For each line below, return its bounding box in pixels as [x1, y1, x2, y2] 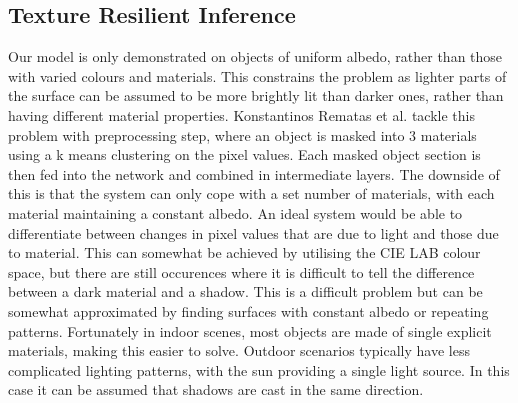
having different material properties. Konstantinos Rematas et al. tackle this [8, 104, 475, 125]
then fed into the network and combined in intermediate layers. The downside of [8, 163, 500, 184]
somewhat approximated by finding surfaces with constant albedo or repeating [8, 300, 489, 321]
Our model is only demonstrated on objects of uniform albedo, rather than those [8, 46, 503, 67]
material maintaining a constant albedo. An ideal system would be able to [8, 202, 463, 223]
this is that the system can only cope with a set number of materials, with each [8, 183, 495, 204]
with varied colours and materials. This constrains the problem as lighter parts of [8, 65, 507, 86]
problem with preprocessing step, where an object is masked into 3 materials [8, 124, 477, 145]
